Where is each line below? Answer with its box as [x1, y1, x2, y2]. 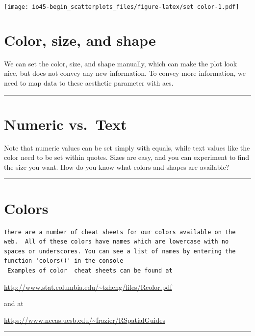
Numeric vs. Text [4, 114, 127, 134]
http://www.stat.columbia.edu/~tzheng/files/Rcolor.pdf [4, 281, 172, 292]
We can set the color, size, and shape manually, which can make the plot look [4, 58, 237, 68]
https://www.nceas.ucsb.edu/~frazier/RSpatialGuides [4, 314, 165, 325]
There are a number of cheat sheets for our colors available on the [4, 228, 236, 236]
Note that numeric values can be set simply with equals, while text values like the [4, 142, 250, 153]
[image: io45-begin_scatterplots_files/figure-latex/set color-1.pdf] [4, 3, 239, 10]
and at [4, 298, 24, 308]
